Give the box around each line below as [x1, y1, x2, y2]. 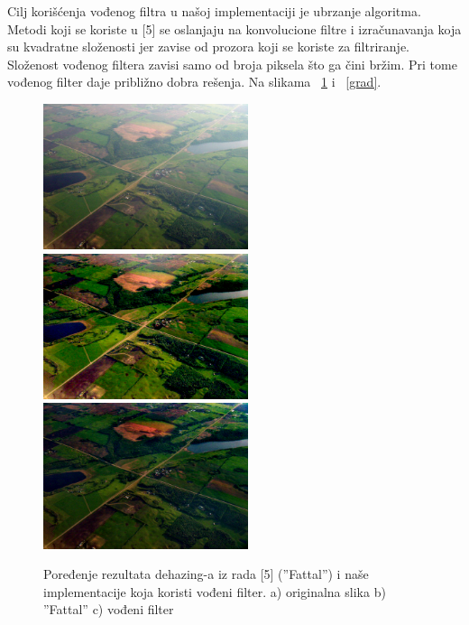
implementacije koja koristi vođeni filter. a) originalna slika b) [43, 582, 386, 601]
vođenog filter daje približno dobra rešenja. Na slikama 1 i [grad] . [7, 72, 382, 91]
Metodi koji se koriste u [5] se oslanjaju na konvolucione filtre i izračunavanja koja [7, 19, 462, 38]
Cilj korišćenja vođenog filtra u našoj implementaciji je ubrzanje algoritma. [7, 2, 421, 20]
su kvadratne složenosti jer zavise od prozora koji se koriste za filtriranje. [7, 37, 409, 56]
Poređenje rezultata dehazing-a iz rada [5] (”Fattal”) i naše [43, 564, 369, 583]
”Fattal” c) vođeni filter [43, 600, 174, 619]
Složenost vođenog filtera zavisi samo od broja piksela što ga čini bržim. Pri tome [7, 54, 457, 73]
